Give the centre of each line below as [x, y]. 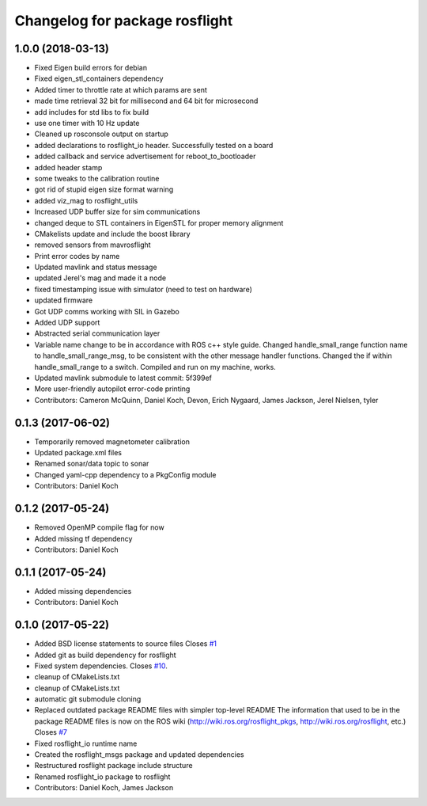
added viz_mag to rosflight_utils [86, 200]
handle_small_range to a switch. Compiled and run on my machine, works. [155, 367]
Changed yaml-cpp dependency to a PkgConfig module [125, 474]
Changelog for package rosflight [124, 21]
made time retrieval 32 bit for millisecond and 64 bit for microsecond [146, 101]
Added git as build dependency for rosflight [106, 655]
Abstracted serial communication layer [97, 333]
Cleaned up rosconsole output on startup [102, 134]
